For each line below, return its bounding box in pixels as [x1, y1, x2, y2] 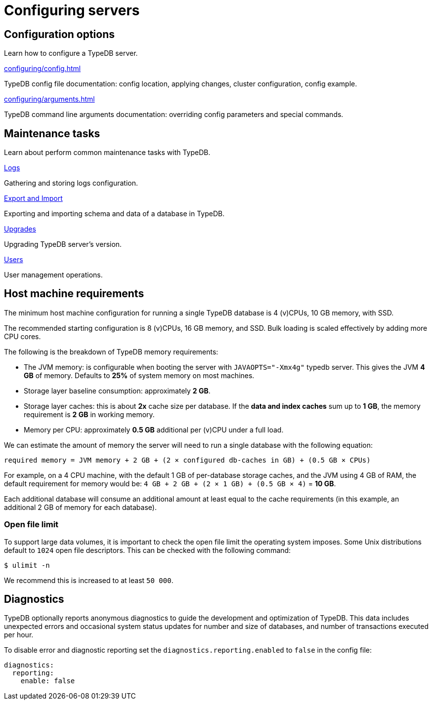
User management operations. [4, 271, 103, 279]
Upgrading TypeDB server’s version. [4, 240, 122, 249]
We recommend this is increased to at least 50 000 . [4, 576, 173, 585]
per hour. [4, 630, 34, 639]
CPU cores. [4, 332, 41, 341]
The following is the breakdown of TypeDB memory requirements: [4, 347, 218, 356]
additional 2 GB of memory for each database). [4, 503, 157, 511]
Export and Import [4, 194, 63, 203]
